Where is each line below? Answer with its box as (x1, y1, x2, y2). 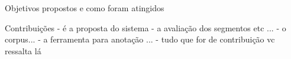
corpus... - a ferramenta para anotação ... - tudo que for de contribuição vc (5, 33, 275, 45)
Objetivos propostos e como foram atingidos (5, 2, 164, 14)
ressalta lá (5, 44, 41, 57)
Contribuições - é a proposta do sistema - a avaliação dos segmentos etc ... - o (5, 21, 286, 34)
